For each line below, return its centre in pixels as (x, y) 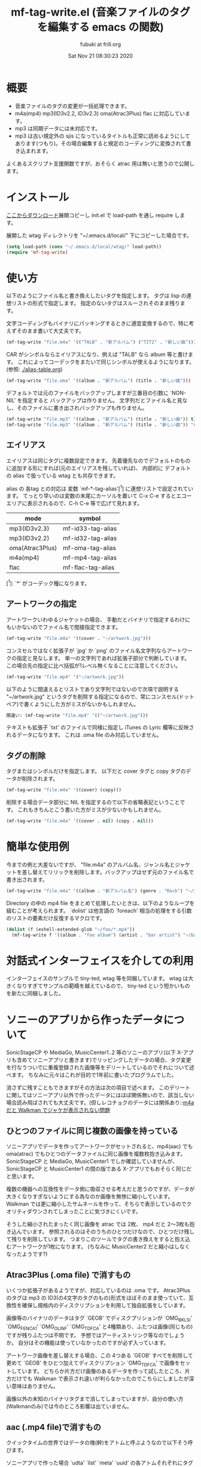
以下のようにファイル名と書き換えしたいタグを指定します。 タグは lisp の (96, 296)
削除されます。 (40, 779)
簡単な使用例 (38, 847)
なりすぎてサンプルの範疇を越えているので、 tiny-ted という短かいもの (103, 986)
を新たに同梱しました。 (35, 994)
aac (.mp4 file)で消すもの (54, 1427)
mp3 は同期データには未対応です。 (57, 128)
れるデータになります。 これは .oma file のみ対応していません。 (84, 735)
